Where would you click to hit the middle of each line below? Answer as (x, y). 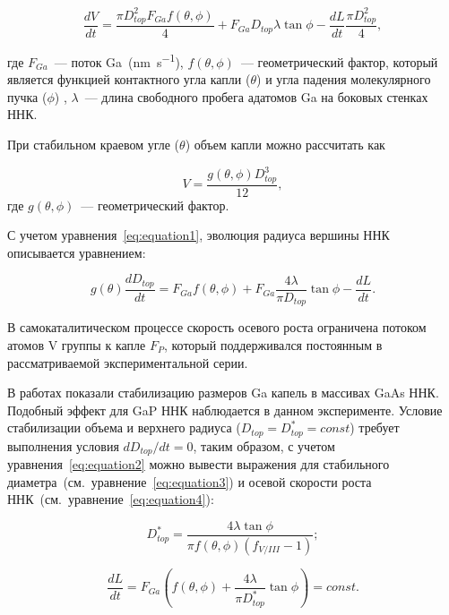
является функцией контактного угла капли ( (129, 79)
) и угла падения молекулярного (344, 79)
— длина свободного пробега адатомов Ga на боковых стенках (256, 96)
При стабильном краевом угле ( (94, 145)
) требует (375, 427)
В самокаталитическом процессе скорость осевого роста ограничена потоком (217, 327)
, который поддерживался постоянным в (273, 344)
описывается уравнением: (77, 252)
